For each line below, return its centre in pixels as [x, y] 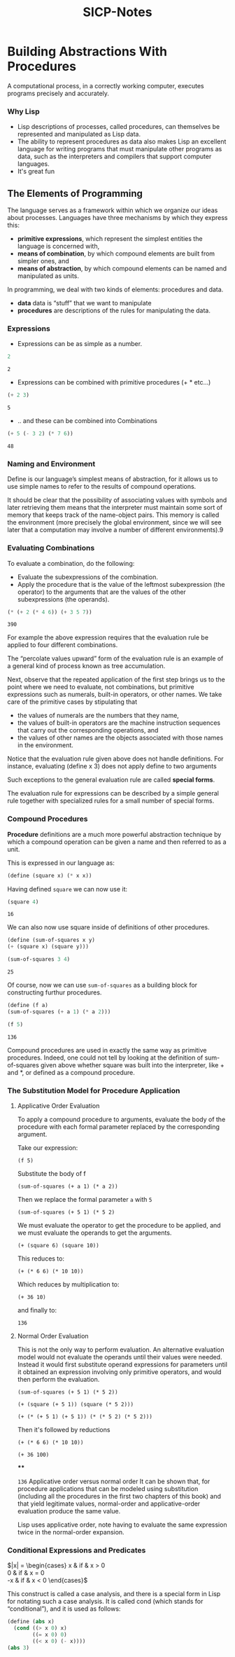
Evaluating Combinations [51, 548]
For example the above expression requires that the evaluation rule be [108, 637]
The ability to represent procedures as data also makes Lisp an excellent [122, 141]
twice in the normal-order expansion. [71, 1532]
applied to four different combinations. [63, 645]
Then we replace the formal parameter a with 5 [85, 1200]
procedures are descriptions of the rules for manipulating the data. [114, 311]
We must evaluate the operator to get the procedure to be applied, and [119, 1226]
